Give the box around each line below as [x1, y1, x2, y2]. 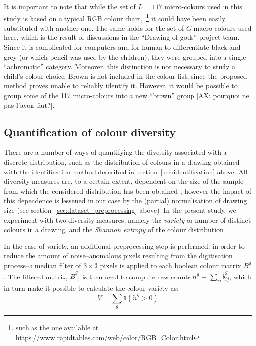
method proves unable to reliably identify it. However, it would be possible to [4, 80, 238, 91]
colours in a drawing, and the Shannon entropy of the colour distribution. [4, 224, 225, 235]
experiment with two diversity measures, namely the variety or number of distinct [4, 214, 251, 225]
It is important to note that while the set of [4, 1, 136, 11]
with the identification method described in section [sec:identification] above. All [4, 166, 248, 176]
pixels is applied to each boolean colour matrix [100, 260, 241, 270]
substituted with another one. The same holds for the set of [4, 22, 184, 33]
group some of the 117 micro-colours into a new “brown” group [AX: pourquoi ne [4, 90, 249, 100]
